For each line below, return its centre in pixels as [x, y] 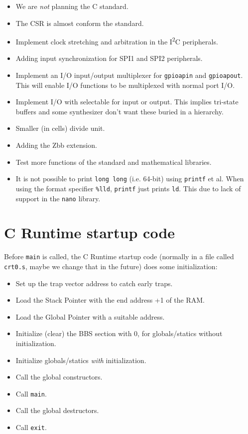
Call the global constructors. [59, 377]
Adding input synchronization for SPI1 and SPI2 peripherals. [109, 58]
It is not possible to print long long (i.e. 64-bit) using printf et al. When [130, 179]
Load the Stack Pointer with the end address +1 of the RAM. [110, 300]
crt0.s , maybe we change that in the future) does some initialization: [111, 266]
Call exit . [31, 427]
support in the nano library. [58, 198]
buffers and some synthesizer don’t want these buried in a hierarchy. [120, 111]
